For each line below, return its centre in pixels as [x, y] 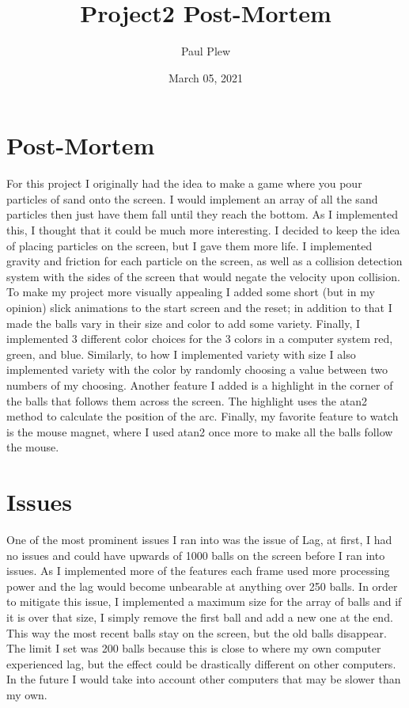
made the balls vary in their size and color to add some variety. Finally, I [184, 323]
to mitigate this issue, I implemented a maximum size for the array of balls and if [204, 601]
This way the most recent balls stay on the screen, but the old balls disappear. [197, 632]
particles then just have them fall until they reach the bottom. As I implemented [202, 214]
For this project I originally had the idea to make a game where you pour [184, 183]
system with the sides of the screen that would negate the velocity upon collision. [203, 276]
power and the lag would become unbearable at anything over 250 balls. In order [202, 586]
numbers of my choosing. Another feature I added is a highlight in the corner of [200, 384]
